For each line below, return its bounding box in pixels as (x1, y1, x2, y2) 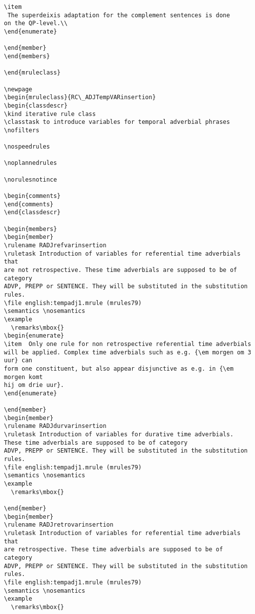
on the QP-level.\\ (4, 20, 68, 27)
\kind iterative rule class (4, 110, 96, 117)
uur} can (4, 357, 33, 364)
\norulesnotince (4, 176, 57, 183)
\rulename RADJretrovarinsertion (4, 521, 113, 529)
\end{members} (4, 52, 50, 60)
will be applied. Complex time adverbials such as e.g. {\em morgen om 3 (4, 348, 252, 356)
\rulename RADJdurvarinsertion (4, 422, 107, 430)
